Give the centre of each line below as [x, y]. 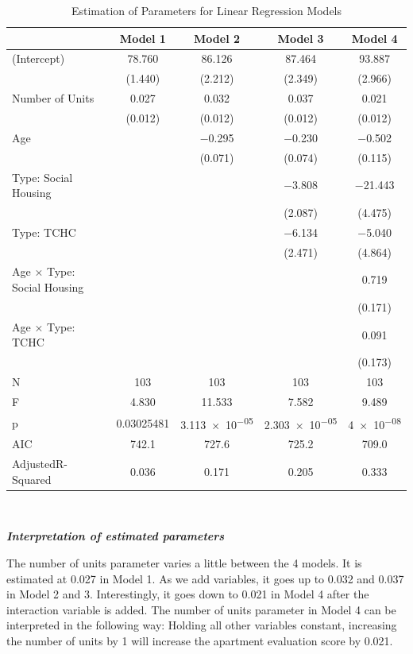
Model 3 [301, 38]
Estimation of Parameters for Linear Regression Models [206, 10]
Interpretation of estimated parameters [116, 536]
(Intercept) [39, 58]
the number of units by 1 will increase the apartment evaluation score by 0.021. [200, 640]
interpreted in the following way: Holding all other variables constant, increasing [202, 625]
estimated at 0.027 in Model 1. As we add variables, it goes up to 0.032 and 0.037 [205, 578]
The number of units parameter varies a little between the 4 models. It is [184, 562]
